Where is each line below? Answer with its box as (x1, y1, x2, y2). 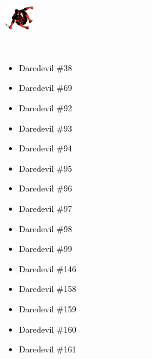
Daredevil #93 (18, 121, 72, 134)
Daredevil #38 (18, 61, 72, 74)
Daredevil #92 (18, 102, 72, 114)
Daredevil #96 (18, 182, 72, 194)
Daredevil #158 (18, 282, 76, 295)
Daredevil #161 (18, 343, 76, 355)
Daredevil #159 (18, 302, 76, 315)
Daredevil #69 (18, 81, 72, 94)
